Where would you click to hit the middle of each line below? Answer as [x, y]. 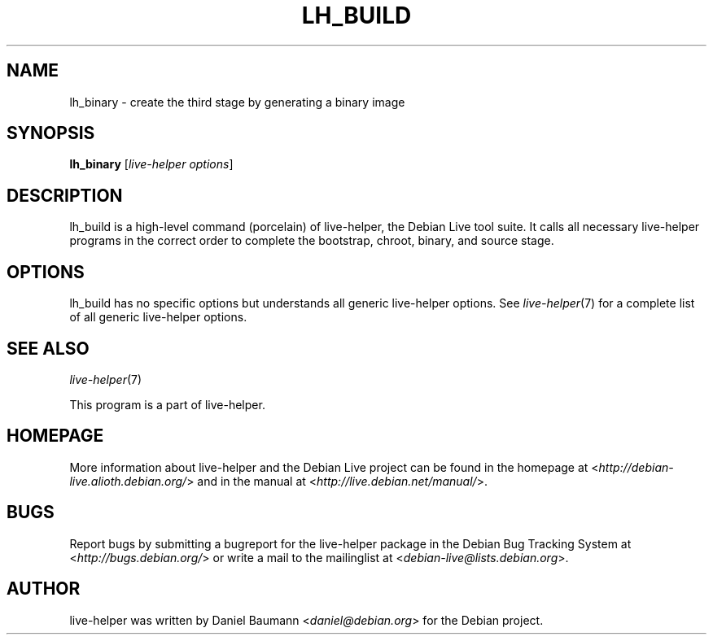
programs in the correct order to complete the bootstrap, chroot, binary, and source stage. [312, 241]
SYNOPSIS [51, 133]
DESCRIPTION [65, 195]
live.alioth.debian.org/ [128, 481]
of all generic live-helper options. [158, 317]
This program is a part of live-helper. [167, 404]
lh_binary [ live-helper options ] [151, 164]
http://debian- [636, 467]
